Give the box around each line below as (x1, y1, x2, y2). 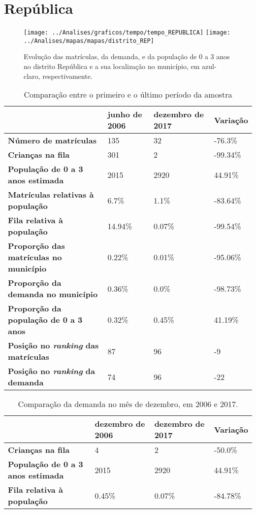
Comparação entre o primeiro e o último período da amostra (24, 89, 232, 101)
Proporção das (8, 240, 65, 252)
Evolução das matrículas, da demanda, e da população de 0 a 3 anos (24, 51, 230, 62)
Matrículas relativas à (8, 189, 94, 201)
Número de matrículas (8, 135, 96, 146)
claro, (24, 70, 40, 81)
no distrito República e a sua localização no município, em (24, 61, 200, 71)
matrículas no (8, 251, 62, 263)
